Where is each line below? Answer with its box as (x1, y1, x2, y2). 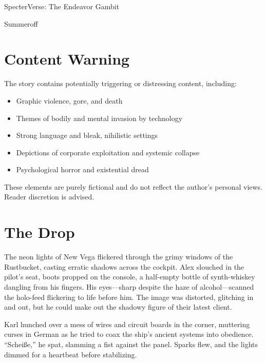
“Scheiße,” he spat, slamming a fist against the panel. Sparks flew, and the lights (4, 338, 258, 349)
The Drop (4, 221, 75, 243)
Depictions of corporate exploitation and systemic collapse (16, 147, 200, 157)
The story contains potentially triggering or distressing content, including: (4, 78, 237, 89)
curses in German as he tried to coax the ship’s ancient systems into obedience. (4, 329, 254, 339)
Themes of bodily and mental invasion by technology (16, 112, 183, 123)
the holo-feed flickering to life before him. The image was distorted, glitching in (4, 291, 254, 302)
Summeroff (4, 18, 38, 29)
